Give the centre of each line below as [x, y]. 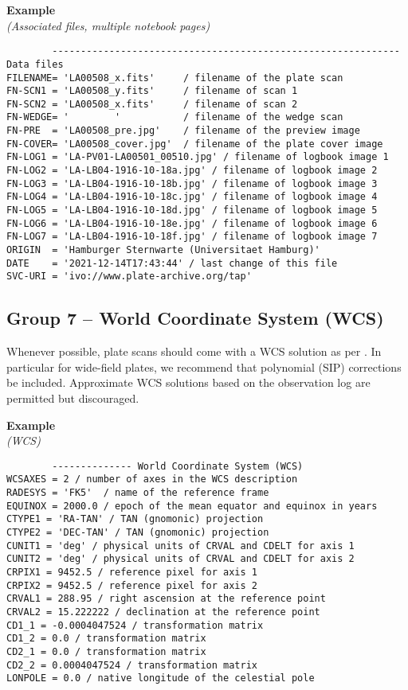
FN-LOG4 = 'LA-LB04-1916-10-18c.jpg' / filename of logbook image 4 [192, 197]
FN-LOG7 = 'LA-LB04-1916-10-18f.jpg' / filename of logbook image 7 [192, 237]
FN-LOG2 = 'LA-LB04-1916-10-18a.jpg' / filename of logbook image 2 [192, 171]
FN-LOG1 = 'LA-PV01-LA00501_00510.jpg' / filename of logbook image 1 [198, 157]
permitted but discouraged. [73, 398]
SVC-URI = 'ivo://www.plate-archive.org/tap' [129, 277]
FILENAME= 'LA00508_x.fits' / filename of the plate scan [175, 78]
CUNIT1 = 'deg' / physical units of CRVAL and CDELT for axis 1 [180, 546]
